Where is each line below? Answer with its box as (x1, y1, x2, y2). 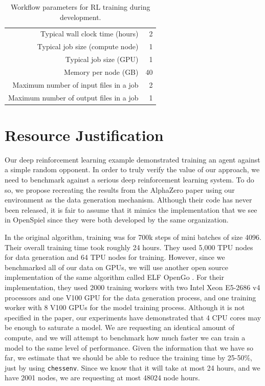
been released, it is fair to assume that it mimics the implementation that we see (5, 204, 257, 215)
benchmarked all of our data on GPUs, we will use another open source (5, 261, 229, 272)
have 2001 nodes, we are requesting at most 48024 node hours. (5, 372, 200, 383)
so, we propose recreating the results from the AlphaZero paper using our (5, 184, 235, 195)
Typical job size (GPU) (65, 54, 139, 65)
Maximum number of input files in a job (12, 79, 139, 90)
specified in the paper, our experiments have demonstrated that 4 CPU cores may (5, 312, 261, 322)
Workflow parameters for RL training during (10, 2, 150, 12)
